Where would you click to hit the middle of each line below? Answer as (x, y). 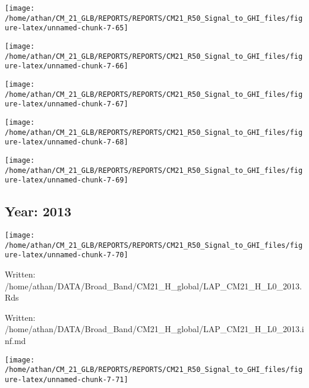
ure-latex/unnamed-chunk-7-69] (67, 180)
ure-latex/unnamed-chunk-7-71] (67, 379)
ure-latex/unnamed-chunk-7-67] (67, 104)
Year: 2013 (38, 211)
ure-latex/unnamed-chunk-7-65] (67, 28)
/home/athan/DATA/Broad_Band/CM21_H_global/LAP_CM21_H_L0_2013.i (154, 329)
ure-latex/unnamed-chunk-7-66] (67, 66)
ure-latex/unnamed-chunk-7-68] (67, 142)
